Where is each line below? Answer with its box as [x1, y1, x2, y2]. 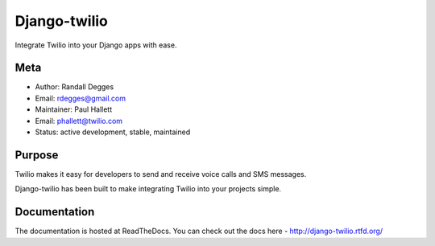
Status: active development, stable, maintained [35, 127, 191, 137]
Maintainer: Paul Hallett [35, 105, 113, 114]
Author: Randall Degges [35, 82, 114, 92]
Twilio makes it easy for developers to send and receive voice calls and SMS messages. [14, 169, 307, 178]
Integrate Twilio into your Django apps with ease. [14, 40, 177, 50]
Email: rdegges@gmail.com [35, 93, 126, 103]
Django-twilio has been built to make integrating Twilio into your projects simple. [14, 184, 282, 194]
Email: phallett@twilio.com [35, 116, 123, 125]
